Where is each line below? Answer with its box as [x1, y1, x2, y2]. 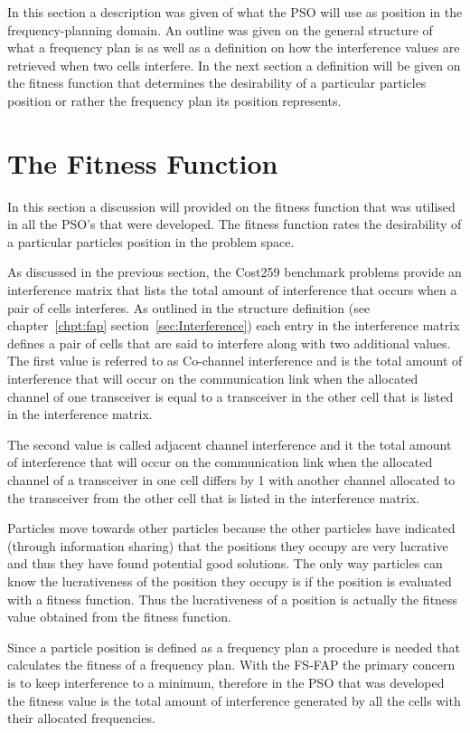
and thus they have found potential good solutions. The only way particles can [7, 554, 443, 573]
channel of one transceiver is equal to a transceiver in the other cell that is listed [7, 386, 454, 405]
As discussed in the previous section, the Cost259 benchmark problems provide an [7, 262, 462, 281]
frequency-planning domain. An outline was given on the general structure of [7, 20, 433, 39]
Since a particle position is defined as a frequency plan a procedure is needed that [7, 637, 460, 656]
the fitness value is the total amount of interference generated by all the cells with [7, 690, 461, 709]
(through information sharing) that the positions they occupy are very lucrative [7, 536, 448, 555]
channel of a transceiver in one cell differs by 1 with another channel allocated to [7, 471, 456, 489]
